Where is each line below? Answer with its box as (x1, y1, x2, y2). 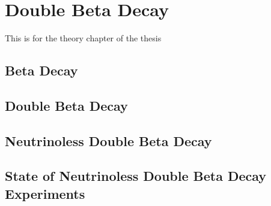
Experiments (5, 184, 85, 202)
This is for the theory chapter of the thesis (5, 32, 162, 44)
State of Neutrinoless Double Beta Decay (5, 166, 267, 185)
